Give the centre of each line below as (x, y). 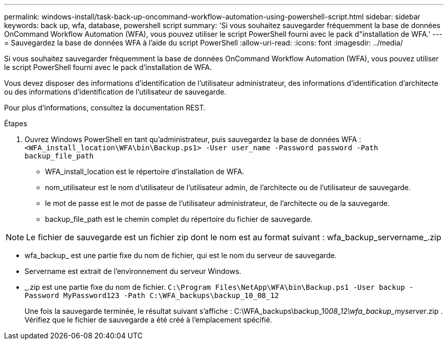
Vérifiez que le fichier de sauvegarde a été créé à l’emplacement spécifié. (148, 320)
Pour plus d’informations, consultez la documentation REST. (105, 108)
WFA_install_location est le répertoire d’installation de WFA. (145, 171)
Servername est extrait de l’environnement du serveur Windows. (133, 271)
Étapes (16, 123)
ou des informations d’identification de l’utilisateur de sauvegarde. (115, 92)
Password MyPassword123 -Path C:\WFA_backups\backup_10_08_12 (152, 295)
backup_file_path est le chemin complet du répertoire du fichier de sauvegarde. (179, 219)
